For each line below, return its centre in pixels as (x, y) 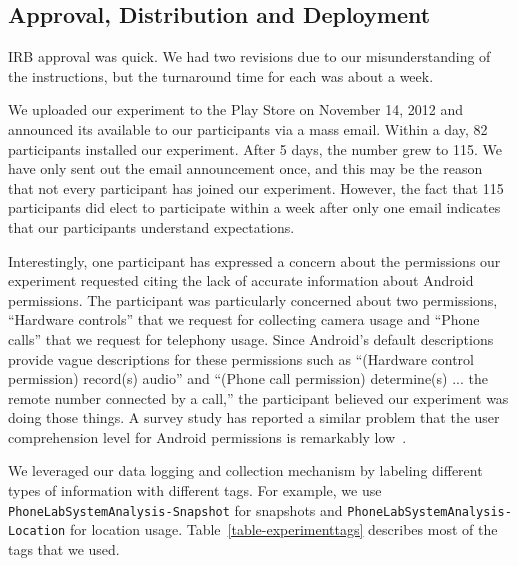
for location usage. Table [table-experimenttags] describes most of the (283, 529)
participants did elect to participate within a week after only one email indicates (254, 207)
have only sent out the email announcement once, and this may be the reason (245, 168)
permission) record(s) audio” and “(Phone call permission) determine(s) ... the (248, 378)
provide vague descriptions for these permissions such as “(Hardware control (241, 358)
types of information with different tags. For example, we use (195, 490)
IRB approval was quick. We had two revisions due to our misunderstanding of (249, 56)
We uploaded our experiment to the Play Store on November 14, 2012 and (235, 109)
